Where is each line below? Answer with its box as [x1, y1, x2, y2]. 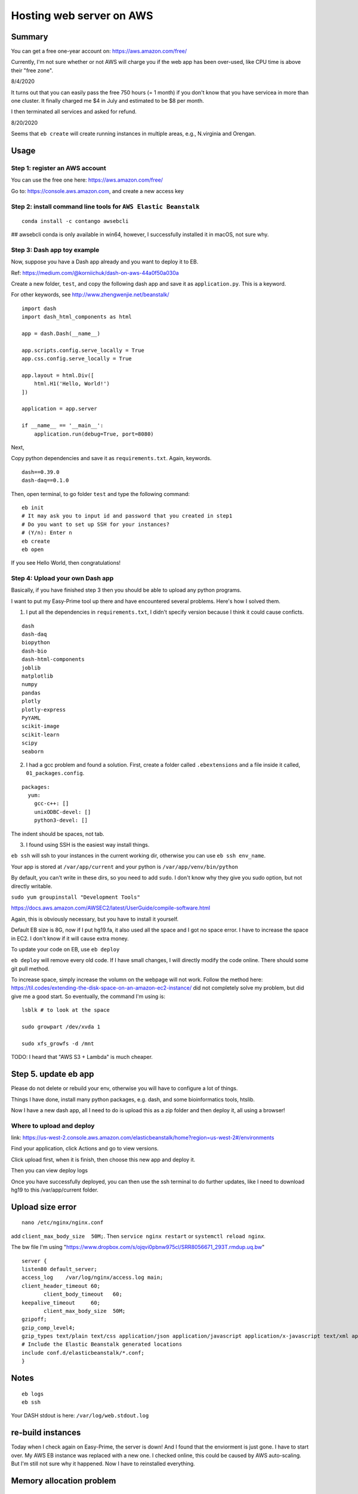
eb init [21, 504, 44, 511]
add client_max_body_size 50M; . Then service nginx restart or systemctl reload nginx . [11, 1232, 266, 1239]
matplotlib [21, 672, 54, 679]
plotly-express [21, 706, 66, 713]
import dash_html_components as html [21, 314, 132, 320]
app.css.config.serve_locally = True [21, 356, 132, 362]
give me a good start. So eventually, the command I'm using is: [11, 993, 166, 1000]
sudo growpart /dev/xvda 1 [21, 1024, 101, 1030]
